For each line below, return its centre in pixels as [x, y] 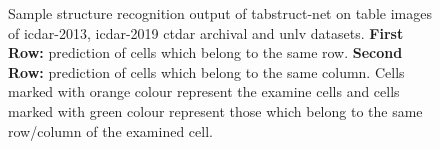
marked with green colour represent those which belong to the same [215, 110]
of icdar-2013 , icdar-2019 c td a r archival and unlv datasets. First [206, 32]
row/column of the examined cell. [110, 130]
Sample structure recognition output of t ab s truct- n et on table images [220, 13]
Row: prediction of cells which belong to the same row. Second [205, 52]
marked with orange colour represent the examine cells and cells [204, 91]
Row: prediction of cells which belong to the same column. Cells [206, 71]
